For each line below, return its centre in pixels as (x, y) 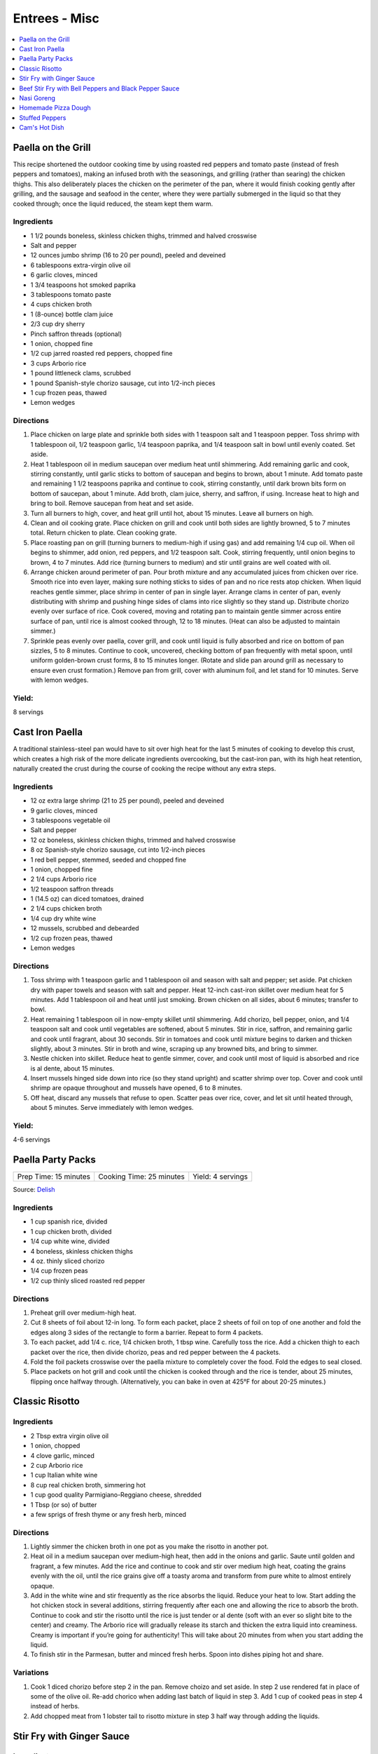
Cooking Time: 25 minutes (141, 1177)
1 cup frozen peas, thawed (69, 392)
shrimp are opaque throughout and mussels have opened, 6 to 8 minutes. (136, 1088)
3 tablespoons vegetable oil (70, 820)
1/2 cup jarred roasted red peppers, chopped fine (101, 354)
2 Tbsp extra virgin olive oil (69, 1435)
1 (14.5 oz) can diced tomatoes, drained (87, 899)
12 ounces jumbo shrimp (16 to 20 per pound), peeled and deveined (128, 255)
